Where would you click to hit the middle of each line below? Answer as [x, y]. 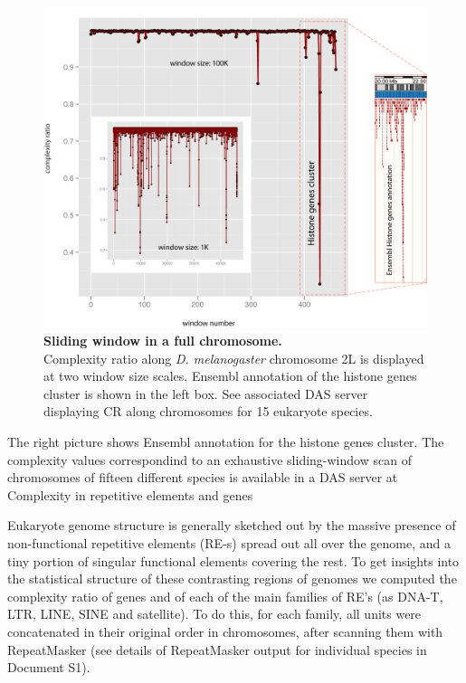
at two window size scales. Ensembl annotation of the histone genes [230, 376]
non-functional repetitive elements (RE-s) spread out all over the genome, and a [229, 542]
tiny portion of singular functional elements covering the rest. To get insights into [233, 560]
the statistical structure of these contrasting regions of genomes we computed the [232, 579]
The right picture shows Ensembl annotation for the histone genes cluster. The [226, 441]
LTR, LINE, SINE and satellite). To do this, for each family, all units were [214, 614]
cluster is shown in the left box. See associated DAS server [206, 393]
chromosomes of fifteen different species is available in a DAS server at [203, 477]
